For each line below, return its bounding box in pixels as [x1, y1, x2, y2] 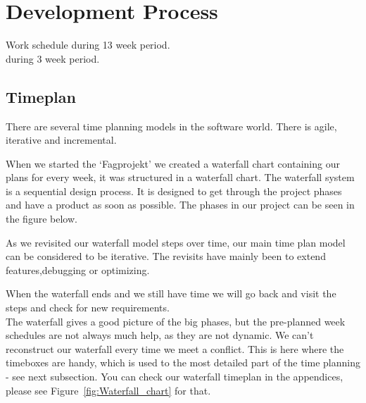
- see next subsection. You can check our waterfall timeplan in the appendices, [6, 369, 343, 384]
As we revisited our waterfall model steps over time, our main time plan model [6, 235, 346, 249]
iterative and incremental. [6, 132, 117, 147]
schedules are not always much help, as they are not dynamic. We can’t [6, 328, 314, 342]
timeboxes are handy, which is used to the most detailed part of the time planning [6, 355, 360, 370]
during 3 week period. [6, 51, 100, 66]
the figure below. [6, 211, 77, 226]
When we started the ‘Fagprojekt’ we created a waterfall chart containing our [6, 156, 340, 170]
